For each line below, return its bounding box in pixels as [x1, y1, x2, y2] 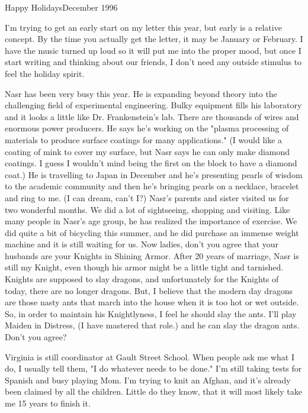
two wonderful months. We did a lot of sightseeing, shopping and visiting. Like [5, 203, 290, 215]
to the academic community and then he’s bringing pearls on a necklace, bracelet [5, 180, 299, 192]
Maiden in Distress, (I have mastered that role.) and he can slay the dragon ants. [5, 319, 300, 331]
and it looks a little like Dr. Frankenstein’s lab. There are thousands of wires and [5, 110, 299, 122]
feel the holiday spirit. [5, 67, 85, 79]
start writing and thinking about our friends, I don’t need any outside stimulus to [5, 56, 302, 68]
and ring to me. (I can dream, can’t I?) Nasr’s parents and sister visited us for [5, 191, 289, 204]
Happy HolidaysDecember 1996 [5, 1, 118, 13]
